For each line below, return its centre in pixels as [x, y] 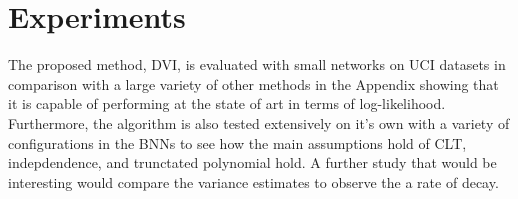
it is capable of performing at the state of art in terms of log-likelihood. [227, 103]
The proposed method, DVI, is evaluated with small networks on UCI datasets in [257, 64]
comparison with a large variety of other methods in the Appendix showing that [253, 83]
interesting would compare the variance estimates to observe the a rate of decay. [253, 181]
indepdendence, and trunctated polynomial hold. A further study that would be [252, 162]
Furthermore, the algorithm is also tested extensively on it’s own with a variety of [259, 122]
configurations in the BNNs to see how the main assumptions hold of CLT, [237, 142]
